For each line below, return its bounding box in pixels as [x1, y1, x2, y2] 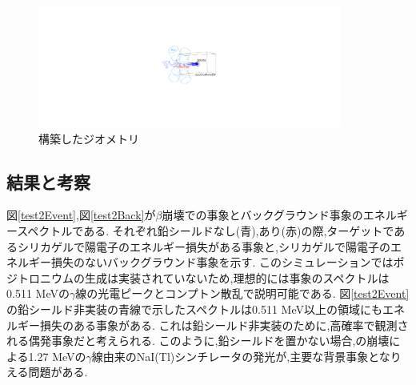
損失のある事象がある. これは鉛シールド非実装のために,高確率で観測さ [39, 316, 409, 333]
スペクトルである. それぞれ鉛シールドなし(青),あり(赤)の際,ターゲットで [17, 222, 394, 239]
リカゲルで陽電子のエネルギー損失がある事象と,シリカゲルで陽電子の [28, 238, 390, 255]
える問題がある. [6, 363, 88, 380]
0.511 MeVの [6, 285, 70, 302]
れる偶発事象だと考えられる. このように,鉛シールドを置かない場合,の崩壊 [6, 332, 390, 349]
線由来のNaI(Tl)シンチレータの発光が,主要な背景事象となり [91, 347, 402, 364]
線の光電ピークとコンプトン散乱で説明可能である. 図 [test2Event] [75, 285, 410, 302]
